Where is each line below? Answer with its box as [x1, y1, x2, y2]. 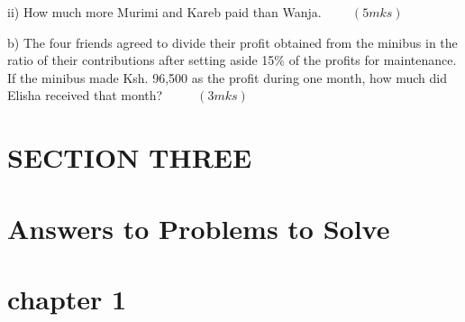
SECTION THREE [7, 139, 252, 176]
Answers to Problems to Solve [7, 209, 390, 246]
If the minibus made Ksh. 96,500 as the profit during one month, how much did [7, 68, 447, 87]
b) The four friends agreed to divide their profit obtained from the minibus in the [7, 32, 458, 51]
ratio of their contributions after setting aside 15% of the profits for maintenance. [7, 51, 457, 69]
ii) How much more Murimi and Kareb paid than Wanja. [7, 3, 322, 21]
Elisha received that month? [7, 86, 163, 105]
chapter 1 [7, 280, 127, 317]
